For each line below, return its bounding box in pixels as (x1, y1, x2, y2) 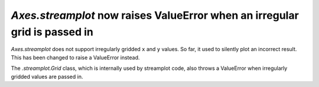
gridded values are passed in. (11, 73, 83, 80)
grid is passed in (11, 25, 94, 38)
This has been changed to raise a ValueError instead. (11, 53, 140, 61)
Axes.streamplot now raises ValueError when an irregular (11, 9, 300, 22)
